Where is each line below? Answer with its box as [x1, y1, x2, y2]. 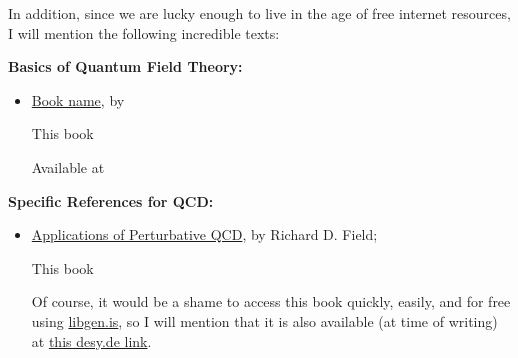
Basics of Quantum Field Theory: [8, 56, 243, 77]
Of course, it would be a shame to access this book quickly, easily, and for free [31, 291, 511, 312]
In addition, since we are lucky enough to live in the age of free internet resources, [8, 3, 511, 23]
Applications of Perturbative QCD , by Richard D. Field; [31, 224, 378, 245]
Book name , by [31, 89, 125, 110]
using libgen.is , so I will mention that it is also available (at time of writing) [31, 310, 498, 331]
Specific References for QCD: [8, 190, 214, 211]
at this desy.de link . [31, 330, 152, 351]
